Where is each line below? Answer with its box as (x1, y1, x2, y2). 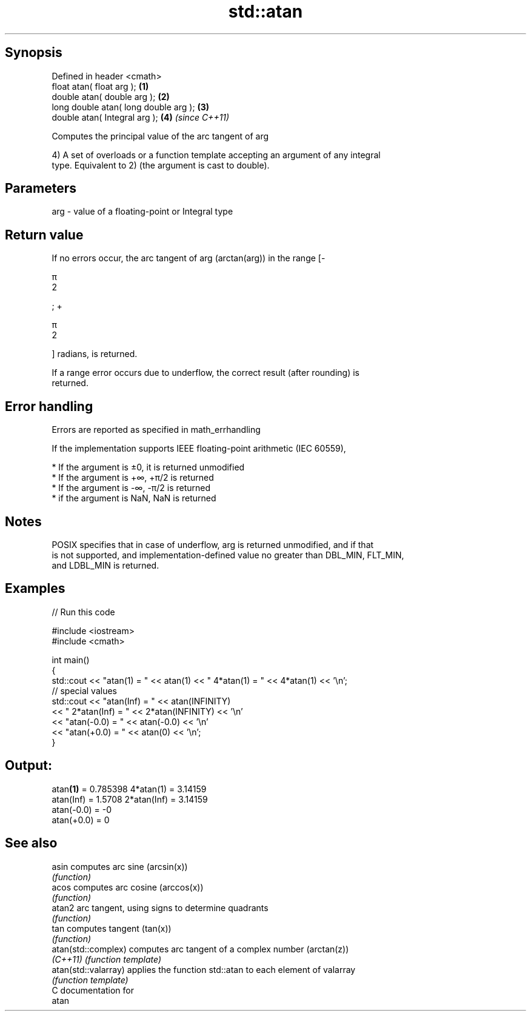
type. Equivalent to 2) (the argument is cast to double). (52, 159, 270, 170)
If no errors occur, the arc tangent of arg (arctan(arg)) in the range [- (52, 253, 326, 264)
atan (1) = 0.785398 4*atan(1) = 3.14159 (52, 783, 207, 794)
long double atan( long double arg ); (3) (52, 101, 210, 112)
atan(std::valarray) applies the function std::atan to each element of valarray (52, 964, 356, 975)
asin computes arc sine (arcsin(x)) (52, 861, 188, 872)
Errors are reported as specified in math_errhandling (52, 424, 261, 435)
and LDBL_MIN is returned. (52, 560, 159, 570)
